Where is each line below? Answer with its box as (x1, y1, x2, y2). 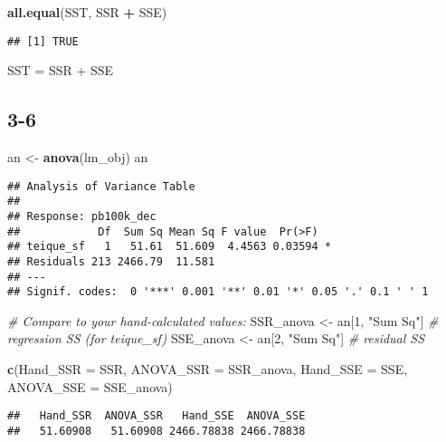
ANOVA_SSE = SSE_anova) (7, 377, 173, 396)
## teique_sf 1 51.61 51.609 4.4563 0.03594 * (7, 240, 331, 254)
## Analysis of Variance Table (7, 179, 195, 193)
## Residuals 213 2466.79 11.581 (7, 255, 215, 268)
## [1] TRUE (7, 34, 79, 48)
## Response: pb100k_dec (7, 209, 157, 223)
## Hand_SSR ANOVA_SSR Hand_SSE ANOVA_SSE (7, 409, 306, 423)
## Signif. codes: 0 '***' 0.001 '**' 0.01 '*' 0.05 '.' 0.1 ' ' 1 (7, 285, 429, 299)
